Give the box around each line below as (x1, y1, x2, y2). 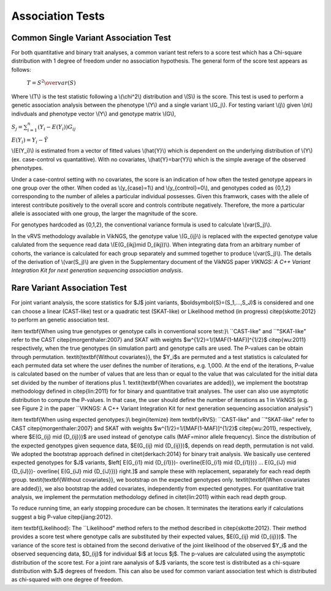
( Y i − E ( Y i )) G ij (37, 123, 76, 132)
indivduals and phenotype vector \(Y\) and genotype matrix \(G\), (11, 110, 176, 117)
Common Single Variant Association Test (11, 33, 172, 43)
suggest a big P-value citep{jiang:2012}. (11, 513, 113, 520)
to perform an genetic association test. (11, 316, 110, 323)
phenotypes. (11, 164, 44, 172)
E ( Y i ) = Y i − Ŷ (11, 136, 48, 145)
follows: (11, 66, 31, 73)
